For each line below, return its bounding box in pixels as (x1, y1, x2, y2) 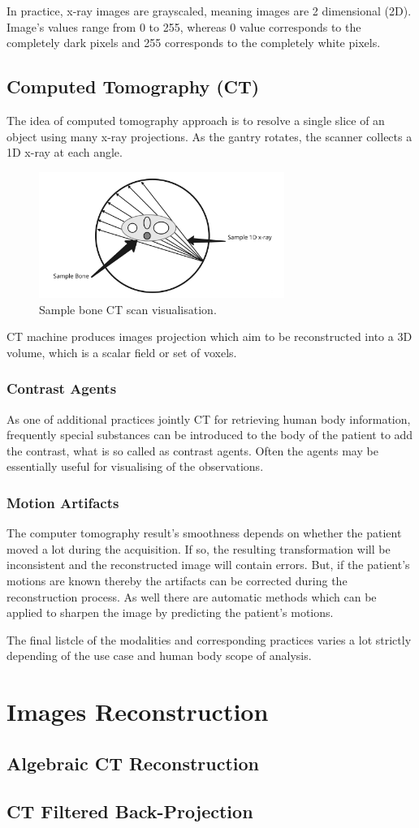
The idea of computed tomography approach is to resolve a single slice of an (6, 111, 385, 128)
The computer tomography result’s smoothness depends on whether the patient (6, 524, 402, 541)
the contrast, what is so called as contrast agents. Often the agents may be (6, 442, 378, 459)
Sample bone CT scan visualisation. (39, 300, 217, 317)
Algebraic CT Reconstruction (6, 750, 259, 775)
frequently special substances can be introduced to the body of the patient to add (6, 426, 413, 443)
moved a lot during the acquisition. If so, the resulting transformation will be (6, 540, 391, 557)
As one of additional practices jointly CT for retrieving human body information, (6, 410, 411, 427)
